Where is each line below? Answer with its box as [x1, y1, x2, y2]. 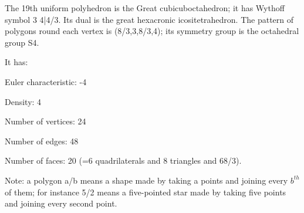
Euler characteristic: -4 [5, 75, 87, 87]
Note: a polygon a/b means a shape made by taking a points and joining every [5, 174, 288, 186]
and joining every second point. [5, 197, 117, 209]
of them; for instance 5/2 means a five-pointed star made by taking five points [5, 185, 286, 198]
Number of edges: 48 [5, 134, 79, 147]
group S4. [5, 36, 39, 48]
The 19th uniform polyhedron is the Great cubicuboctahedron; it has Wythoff [5, 2, 285, 13]
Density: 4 [5, 95, 42, 107]
